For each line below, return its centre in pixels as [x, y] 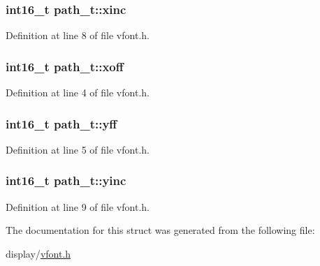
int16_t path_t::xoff [65, 66]
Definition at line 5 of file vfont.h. [78, 149]
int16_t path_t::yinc [66, 180]
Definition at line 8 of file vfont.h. [78, 35]
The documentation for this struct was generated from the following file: [160, 230]
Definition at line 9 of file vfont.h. [78, 206]
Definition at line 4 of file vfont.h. [78, 93]
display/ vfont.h [38, 253]
